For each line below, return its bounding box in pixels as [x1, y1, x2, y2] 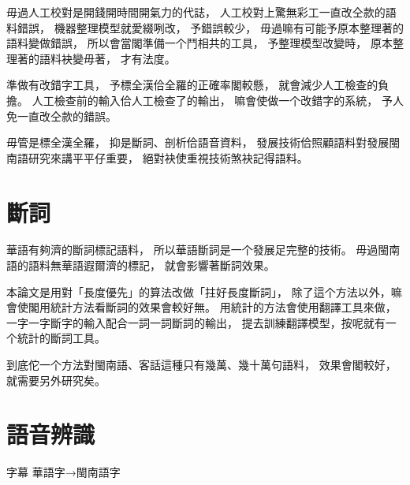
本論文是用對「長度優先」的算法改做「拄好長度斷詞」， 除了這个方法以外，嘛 [6, 283, 402, 300]
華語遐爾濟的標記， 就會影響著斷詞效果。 [61, 257, 275, 274]
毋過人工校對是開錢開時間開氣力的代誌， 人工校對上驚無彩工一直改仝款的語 [6, 4, 397, 20]
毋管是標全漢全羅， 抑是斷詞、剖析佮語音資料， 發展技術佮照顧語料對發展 [6, 134, 389, 151]
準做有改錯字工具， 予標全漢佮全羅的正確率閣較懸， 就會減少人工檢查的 [6, 76, 378, 93]
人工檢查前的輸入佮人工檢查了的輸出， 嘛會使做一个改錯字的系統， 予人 [32, 91, 404, 108]
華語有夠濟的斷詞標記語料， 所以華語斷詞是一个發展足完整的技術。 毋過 [6, 241, 378, 258]
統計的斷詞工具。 [17, 330, 106, 346]
